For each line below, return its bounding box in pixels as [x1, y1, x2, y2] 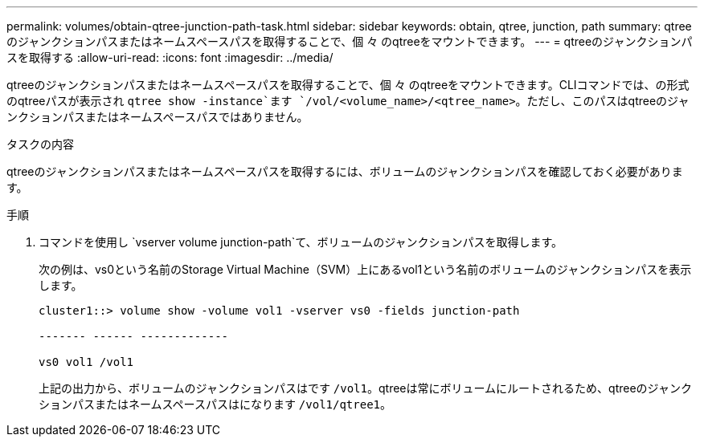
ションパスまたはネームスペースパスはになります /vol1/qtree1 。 [39, 397, 391, 411]
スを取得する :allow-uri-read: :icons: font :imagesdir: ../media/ [6, 51, 334, 64]
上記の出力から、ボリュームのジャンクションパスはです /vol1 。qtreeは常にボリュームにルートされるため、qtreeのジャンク [39, 381, 692, 395]
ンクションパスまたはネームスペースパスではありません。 [6, 110, 309, 124]
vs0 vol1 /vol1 [39, 356, 134, 368]
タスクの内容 [6, 137, 74, 151]
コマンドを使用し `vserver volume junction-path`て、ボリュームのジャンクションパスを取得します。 [39, 235, 563, 249]
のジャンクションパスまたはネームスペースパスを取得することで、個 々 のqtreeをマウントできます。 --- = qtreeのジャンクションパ [6, 35, 693, 48]
